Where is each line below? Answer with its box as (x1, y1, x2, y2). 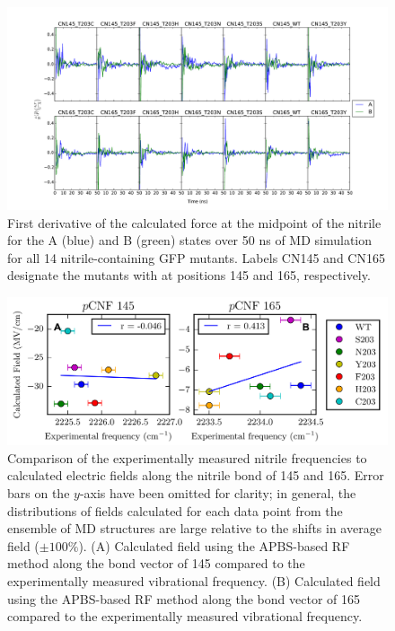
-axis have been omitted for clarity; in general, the (79, 484, 356, 503)
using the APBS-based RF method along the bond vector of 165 (7, 589, 360, 608)
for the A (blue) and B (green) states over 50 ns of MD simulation (7, 231, 373, 250)
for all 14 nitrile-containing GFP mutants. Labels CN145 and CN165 (7, 248, 385, 267)
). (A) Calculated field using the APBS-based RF (78, 536, 350, 555)
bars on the (7, 484, 70, 503)
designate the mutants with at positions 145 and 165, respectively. (7, 266, 371, 285)
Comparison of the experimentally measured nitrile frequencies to (7, 448, 367, 467)
